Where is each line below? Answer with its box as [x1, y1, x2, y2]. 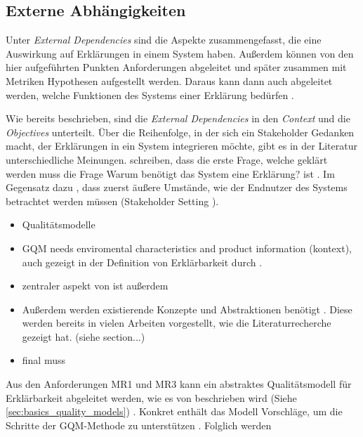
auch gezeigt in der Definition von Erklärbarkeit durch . [22, 254, 263, 269]
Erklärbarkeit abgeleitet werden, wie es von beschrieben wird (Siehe [6, 390, 297, 405]
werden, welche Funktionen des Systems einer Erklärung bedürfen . [6, 87, 294, 102]
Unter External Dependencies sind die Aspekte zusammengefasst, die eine [6, 32, 322, 47]
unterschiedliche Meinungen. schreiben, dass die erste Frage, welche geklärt [6, 152, 328, 167]
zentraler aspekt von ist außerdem [22, 278, 169, 293]
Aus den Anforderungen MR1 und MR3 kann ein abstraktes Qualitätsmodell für [6, 377, 352, 391]
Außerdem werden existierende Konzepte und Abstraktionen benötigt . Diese [22, 301, 352, 316]
